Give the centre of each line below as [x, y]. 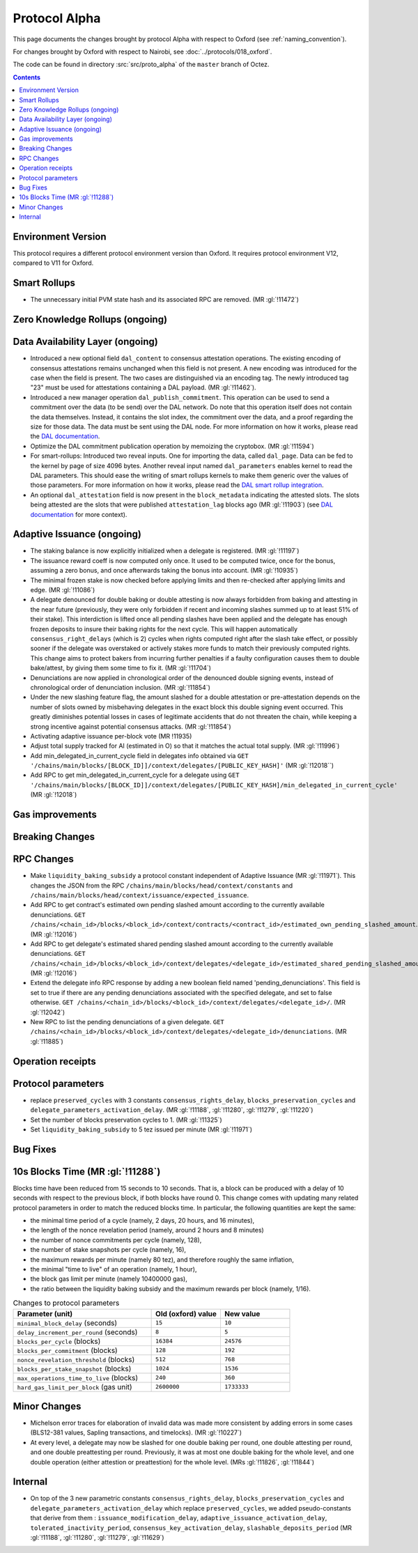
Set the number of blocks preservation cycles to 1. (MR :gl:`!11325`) [126, 1120]
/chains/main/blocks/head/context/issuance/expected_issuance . [140, 895]
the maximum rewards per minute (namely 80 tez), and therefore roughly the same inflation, [162, 1259]
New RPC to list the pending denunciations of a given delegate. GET [127, 1022]
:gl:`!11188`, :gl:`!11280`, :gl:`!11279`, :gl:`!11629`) [97, 1538]
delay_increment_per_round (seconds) [77, 1332]
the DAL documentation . [65, 436]
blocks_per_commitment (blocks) [67, 1350]
